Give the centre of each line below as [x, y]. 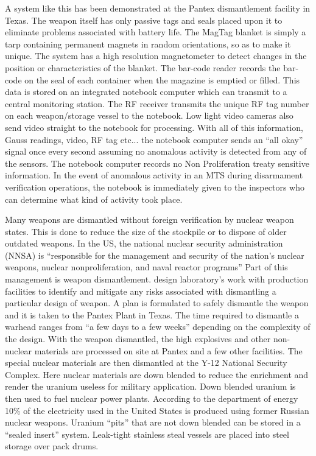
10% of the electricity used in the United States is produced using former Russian [157, 410]
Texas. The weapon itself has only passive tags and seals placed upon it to [144, 20]
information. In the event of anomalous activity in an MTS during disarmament [154, 175]
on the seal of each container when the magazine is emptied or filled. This [162, 79]
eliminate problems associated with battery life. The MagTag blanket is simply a [156, 32]
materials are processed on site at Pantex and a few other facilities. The [168, 350]
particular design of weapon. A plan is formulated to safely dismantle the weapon [157, 303]
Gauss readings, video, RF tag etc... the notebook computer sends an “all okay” [154, 139]
